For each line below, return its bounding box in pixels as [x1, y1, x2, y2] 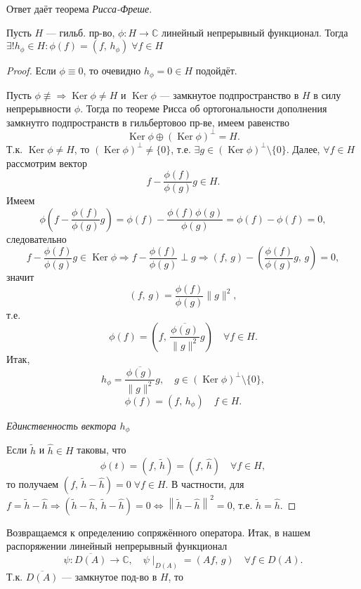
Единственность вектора [6, 418, 117, 432]
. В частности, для [165, 477, 244, 491]
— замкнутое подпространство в [159, 87, 299, 102]
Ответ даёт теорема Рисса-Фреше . [6, 1, 152, 15]
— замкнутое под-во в [62, 569, 157, 583]
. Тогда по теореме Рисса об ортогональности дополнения [80, 101, 327, 116]
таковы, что [77, 442, 126, 457]
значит [6, 270, 34, 284]
